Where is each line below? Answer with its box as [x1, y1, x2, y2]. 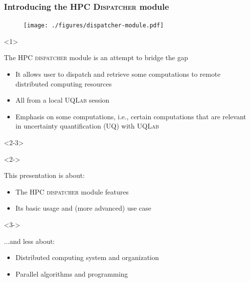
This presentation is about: [4, 170, 85, 180]
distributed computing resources [15, 78, 112, 88]
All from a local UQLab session [15, 95, 110, 105]
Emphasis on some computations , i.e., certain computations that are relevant [15, 111, 247, 121]
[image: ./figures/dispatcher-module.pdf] [23, 22, 164, 29]
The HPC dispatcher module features [15, 186, 129, 196]
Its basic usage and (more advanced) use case [15, 203, 152, 213]
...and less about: [4, 236, 55, 246]
